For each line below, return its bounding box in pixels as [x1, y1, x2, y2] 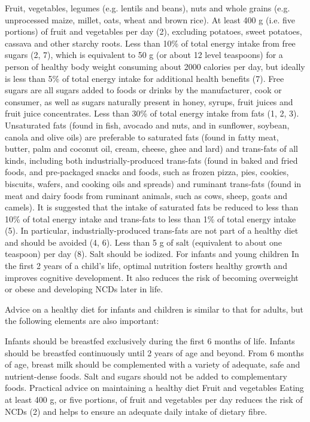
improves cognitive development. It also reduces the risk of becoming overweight [5, 271, 299, 283]
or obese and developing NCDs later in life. [5, 283, 163, 295]
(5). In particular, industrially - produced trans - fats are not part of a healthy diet [5, 224, 299, 237]
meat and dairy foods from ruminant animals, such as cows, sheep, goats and [5, 189, 287, 201]
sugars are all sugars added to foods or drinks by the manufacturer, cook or [5, 84, 282, 96]
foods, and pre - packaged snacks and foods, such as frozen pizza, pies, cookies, [5, 166, 289, 178]
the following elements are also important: [5, 314, 159, 327]
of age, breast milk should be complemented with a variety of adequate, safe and [5, 358, 300, 371]
